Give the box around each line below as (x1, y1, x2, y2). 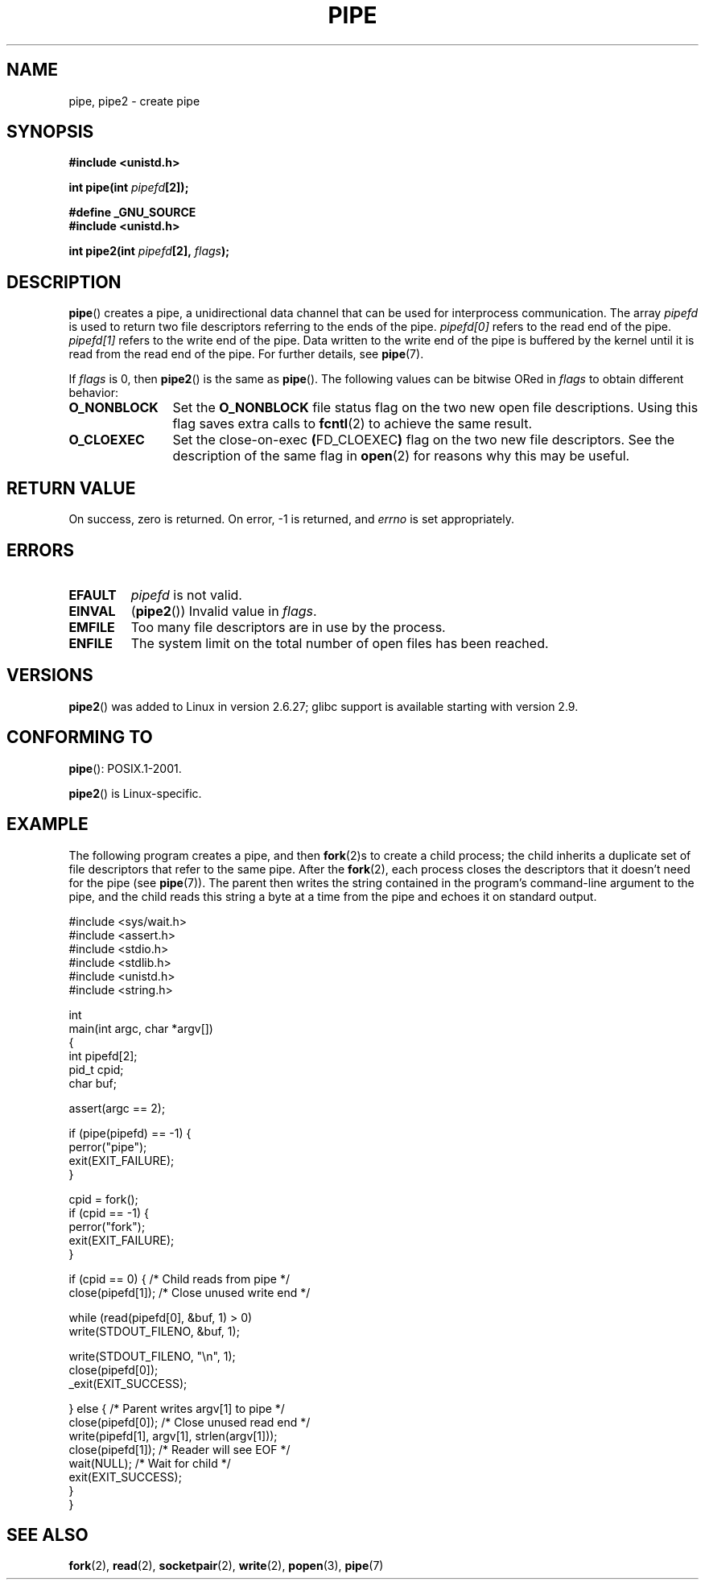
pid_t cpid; (68, 1062, 124, 1076)
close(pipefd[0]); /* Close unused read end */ (68, 1415, 311, 1429)
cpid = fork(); (68, 1192, 138, 1206)
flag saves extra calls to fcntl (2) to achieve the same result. (172, 415, 532, 432)
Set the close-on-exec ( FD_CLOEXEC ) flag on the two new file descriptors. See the (172, 432, 674, 448)
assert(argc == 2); (68, 1101, 166, 1115)
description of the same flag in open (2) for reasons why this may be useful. (172, 448, 630, 465)
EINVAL (68, 602, 116, 619)
